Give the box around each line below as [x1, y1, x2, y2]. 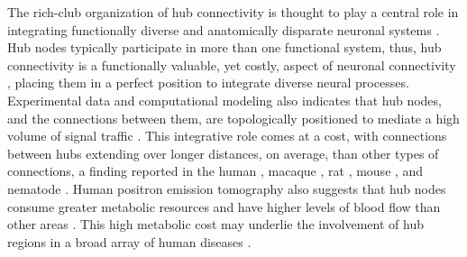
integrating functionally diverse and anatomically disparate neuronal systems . [7, 20, 440, 39]
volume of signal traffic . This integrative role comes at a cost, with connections [7, 126, 447, 145]
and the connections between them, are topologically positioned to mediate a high [7, 108, 460, 127]
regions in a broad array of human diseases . [7, 232, 252, 251]
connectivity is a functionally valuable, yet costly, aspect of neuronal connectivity [7, 55, 456, 74]
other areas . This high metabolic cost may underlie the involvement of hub [7, 215, 424, 234]
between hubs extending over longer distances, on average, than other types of [7, 143, 439, 162]
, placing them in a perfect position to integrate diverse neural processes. [7, 73, 409, 92]
